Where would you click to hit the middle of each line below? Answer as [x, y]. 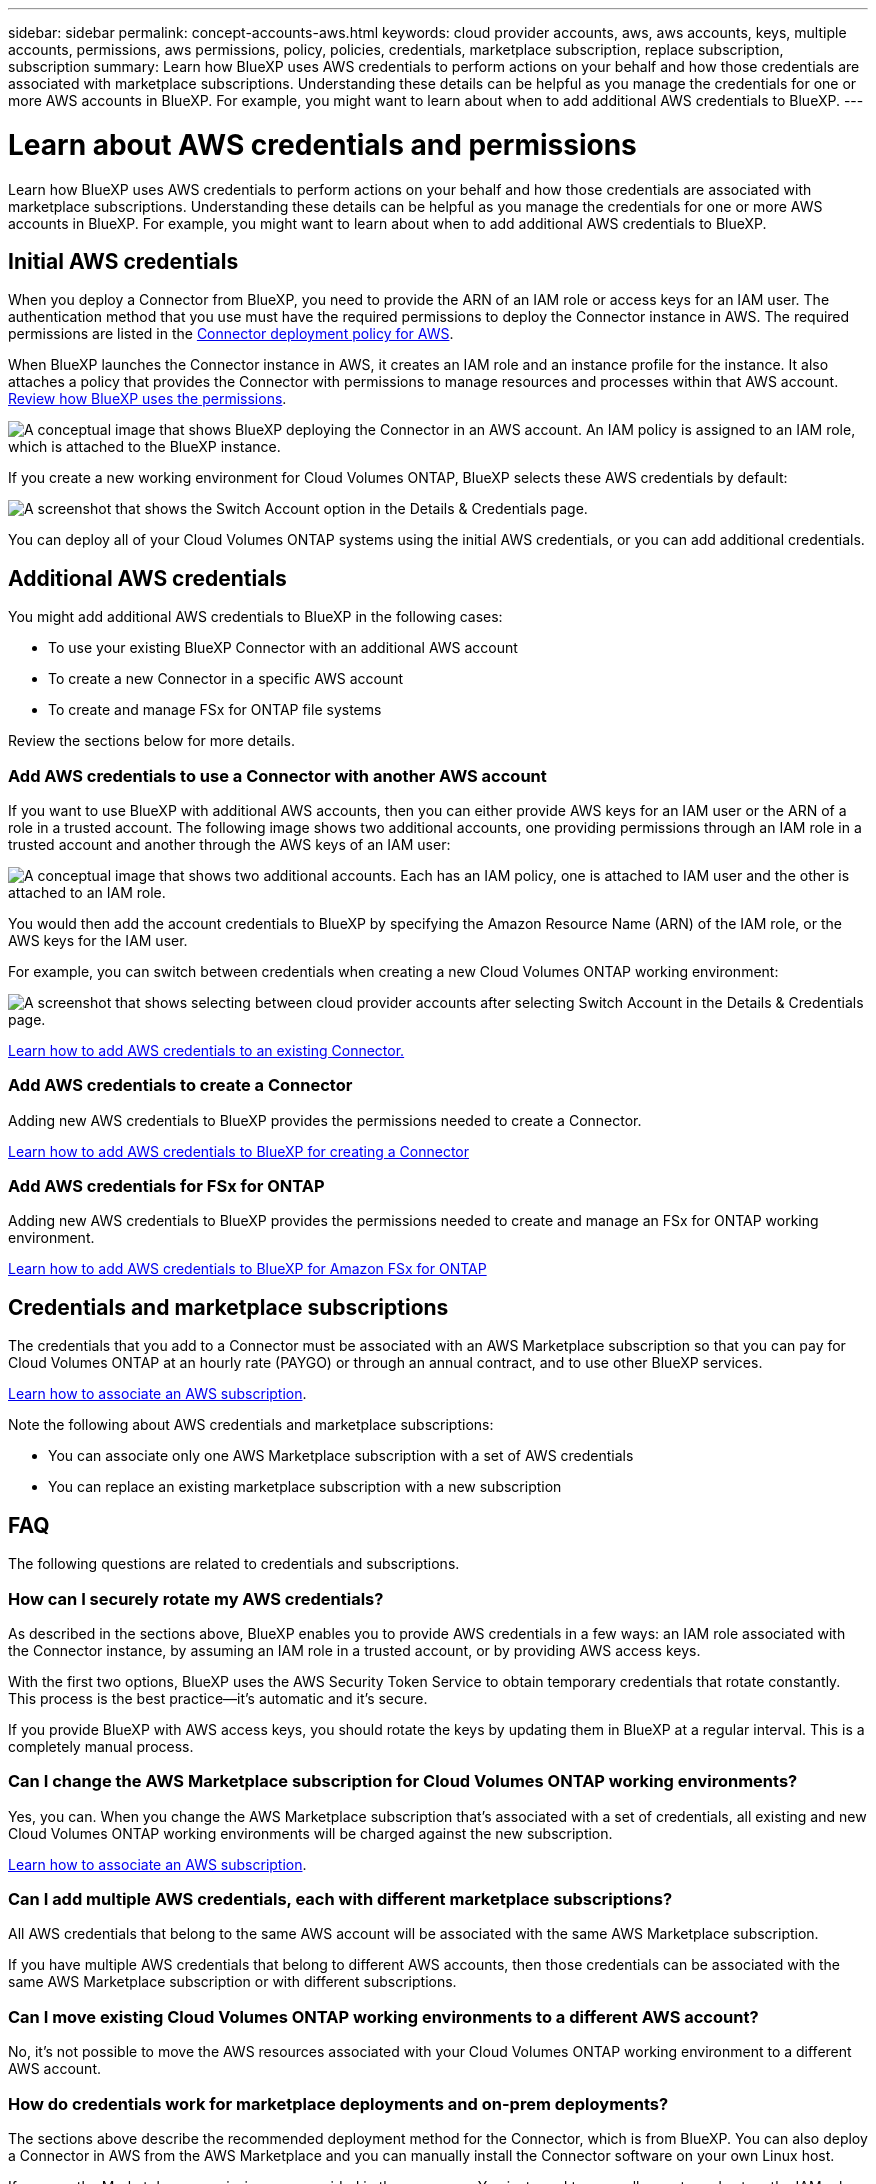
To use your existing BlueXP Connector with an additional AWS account [283, 648]
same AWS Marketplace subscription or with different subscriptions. [232, 1982]
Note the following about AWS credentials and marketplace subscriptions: [251, 1425]
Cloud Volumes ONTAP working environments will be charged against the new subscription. [310, 1833]
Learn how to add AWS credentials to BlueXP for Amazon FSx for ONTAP [247, 1269]
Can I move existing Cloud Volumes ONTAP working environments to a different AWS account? [383, 2016]
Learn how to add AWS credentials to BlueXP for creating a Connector [239, 1151]
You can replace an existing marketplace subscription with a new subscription [305, 1487]
